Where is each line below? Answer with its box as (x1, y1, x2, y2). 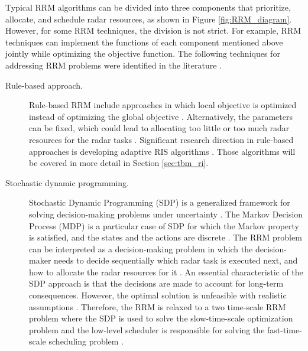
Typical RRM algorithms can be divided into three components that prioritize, (5, 1, 291, 13)
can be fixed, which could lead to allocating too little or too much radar (29, 122, 290, 134)
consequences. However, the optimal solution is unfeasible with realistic (29, 289, 287, 301)
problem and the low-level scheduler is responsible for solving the (29, 323, 265, 336)
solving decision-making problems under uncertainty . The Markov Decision (29, 207, 303, 220)
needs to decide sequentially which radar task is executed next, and (54, 254, 298, 266)
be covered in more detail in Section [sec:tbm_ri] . (29, 157, 209, 169)
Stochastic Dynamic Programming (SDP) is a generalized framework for (29, 196, 290, 209)
